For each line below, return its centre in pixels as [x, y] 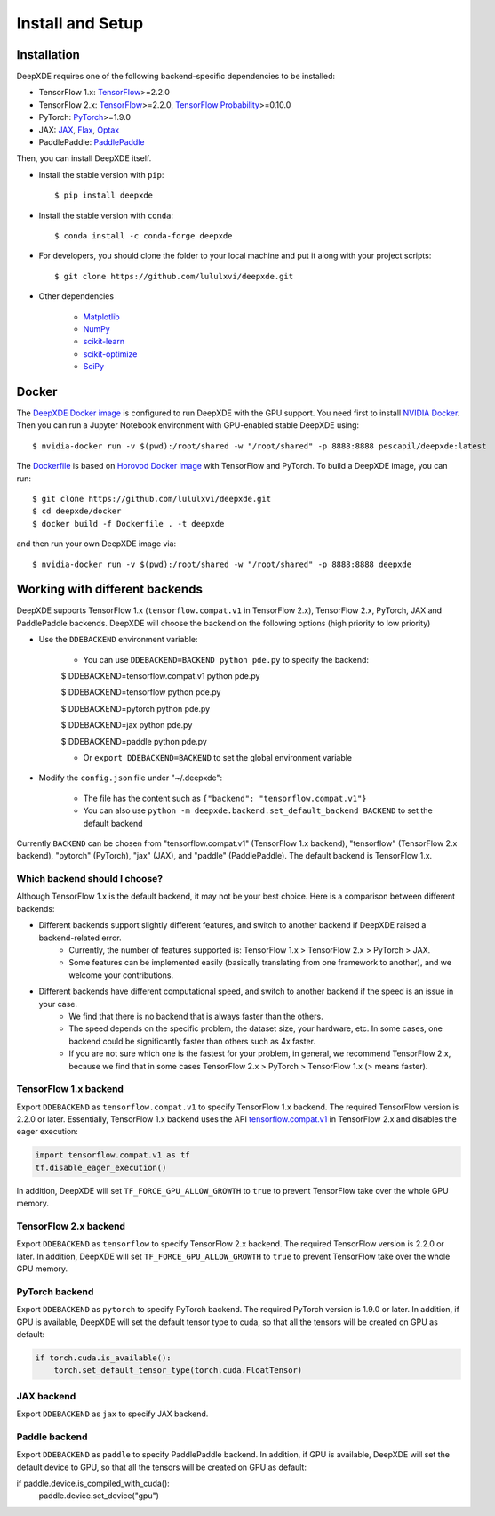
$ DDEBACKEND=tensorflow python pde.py [141, 692]
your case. [58, 1004]
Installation [48, 55]
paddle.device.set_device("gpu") [99, 1496]
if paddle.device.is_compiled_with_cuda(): [93, 1484]
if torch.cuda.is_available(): [104, 1358]
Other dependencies [76, 296]
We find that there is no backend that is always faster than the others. [196, 1016]
